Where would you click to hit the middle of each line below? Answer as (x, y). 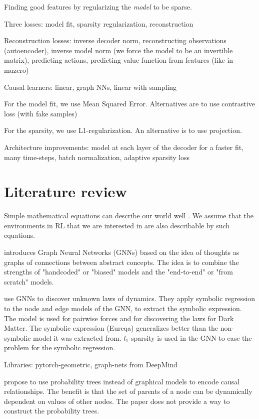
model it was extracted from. (77, 337)
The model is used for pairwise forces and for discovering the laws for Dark (119, 318)
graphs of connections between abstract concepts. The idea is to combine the (121, 262)
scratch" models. (29, 281)
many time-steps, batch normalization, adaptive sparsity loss (97, 157)
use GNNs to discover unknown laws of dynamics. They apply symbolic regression (130, 298)
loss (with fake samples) (41, 113)
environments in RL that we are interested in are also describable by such (117, 225)
